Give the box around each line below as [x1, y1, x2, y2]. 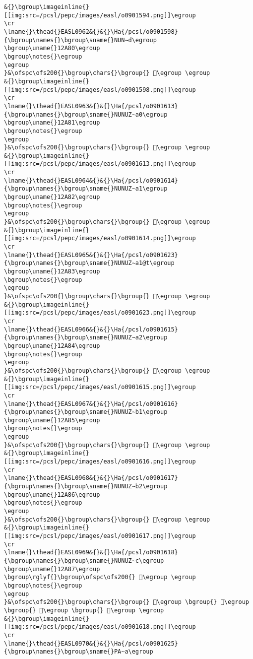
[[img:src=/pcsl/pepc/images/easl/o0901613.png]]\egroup [4, 160, 196, 168]
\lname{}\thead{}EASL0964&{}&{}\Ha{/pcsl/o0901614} [4, 177, 178, 184]
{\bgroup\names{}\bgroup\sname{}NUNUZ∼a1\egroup [4, 185, 168, 193]
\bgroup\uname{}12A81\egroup [4, 119, 100, 127]
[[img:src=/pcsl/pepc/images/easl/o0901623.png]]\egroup [4, 309, 196, 317]
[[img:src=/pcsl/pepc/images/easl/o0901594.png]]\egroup [4, 11, 196, 19]
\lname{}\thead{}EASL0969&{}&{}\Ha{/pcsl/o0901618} [4, 549, 178, 556]
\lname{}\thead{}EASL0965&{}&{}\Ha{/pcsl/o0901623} [4, 251, 178, 259]
